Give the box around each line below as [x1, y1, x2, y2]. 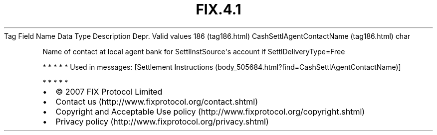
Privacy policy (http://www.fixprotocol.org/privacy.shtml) [55, 116, 269, 127]
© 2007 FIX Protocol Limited [55, 86, 163, 97]
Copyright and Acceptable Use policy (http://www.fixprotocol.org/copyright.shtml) [55, 106, 365, 117]
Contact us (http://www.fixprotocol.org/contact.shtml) [55, 96, 258, 107]
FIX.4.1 [196, 1, 241, 18]
